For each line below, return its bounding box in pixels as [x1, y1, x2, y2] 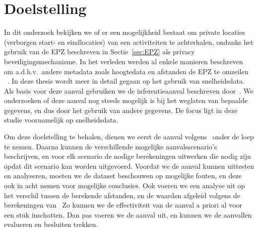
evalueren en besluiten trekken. [4, 219, 98, 230]
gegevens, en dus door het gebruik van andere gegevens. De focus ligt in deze [4, 105, 238, 115]
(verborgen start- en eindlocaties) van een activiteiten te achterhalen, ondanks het [4, 36, 254, 47]
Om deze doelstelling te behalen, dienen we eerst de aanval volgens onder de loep [4, 131, 254, 142]
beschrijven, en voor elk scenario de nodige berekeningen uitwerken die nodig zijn [4, 151, 251, 161]
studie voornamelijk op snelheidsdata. [4, 115, 119, 125]
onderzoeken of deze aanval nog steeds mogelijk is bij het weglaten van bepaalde [4, 95, 248, 106]
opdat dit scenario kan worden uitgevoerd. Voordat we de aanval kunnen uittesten [4, 160, 254, 171]
